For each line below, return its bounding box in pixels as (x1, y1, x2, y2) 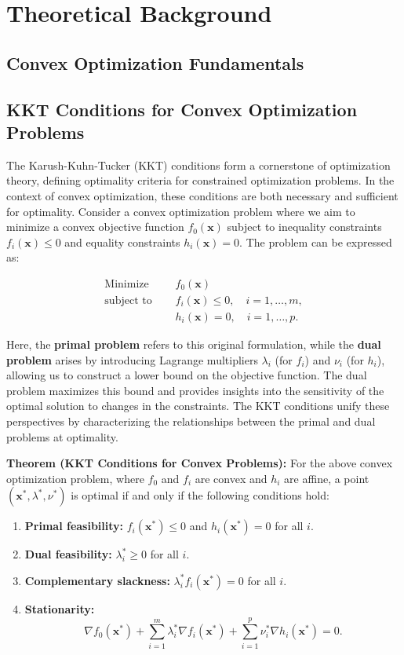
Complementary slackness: (24, 572, 170, 588)
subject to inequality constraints (227, 218, 382, 235)
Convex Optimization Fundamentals (6, 50, 304, 75)
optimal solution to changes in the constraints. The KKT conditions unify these (6, 397, 390, 414)
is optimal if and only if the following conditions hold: (71, 487, 329, 503)
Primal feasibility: (24, 518, 124, 534)
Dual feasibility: (24, 546, 112, 562)
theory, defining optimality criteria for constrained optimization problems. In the (6, 172, 395, 188)
